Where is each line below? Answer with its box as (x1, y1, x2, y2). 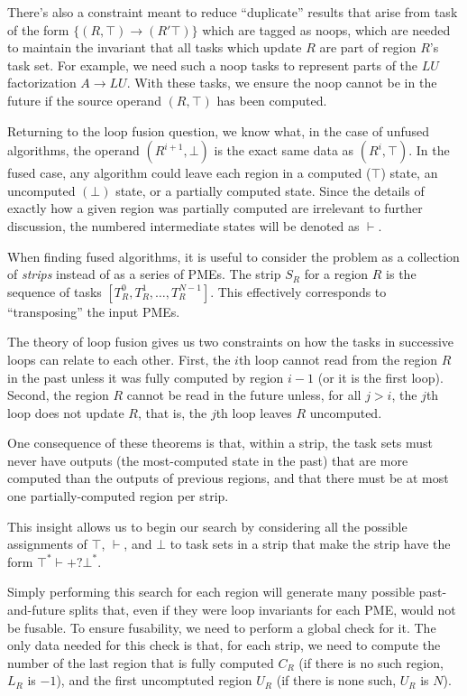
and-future (7, 600, 66, 619)
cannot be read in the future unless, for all (126, 385, 362, 404)
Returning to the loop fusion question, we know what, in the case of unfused (7, 121, 430, 140)
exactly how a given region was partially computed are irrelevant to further (7, 199, 423, 218)
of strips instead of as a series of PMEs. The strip (7, 264, 281, 283)
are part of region (319, 38, 417, 57)
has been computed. (216, 90, 327, 109)
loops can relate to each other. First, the (7, 349, 231, 368)
